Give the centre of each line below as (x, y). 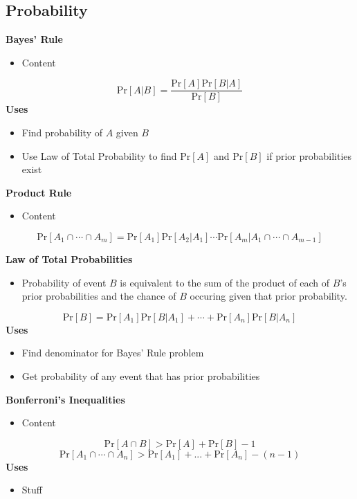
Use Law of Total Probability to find (99, 155)
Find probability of (62, 133)
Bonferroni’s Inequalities (65, 399)
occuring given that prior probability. (268, 296)
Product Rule (39, 192)
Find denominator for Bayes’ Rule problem (113, 353)
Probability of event (64, 282)
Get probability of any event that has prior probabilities (141, 375)
